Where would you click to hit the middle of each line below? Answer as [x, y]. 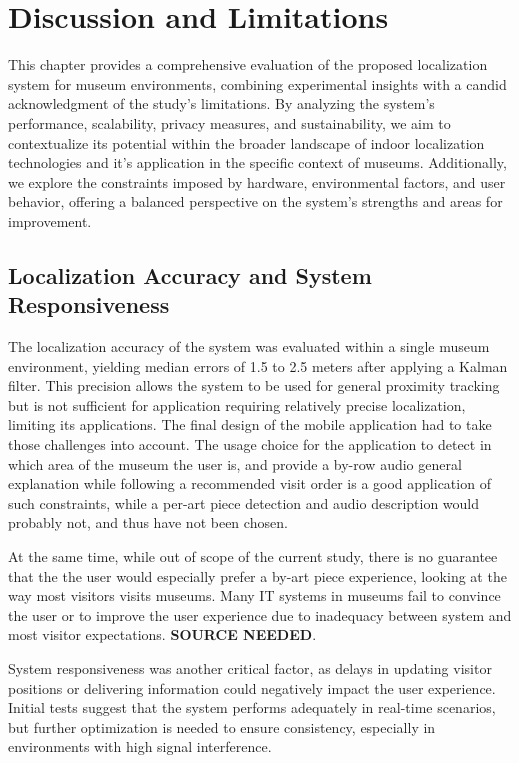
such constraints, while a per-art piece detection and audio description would [244, 502]
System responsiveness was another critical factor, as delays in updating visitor [250, 667]
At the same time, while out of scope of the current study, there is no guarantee [253, 556]
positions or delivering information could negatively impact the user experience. [252, 687]
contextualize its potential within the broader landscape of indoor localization [246, 142]
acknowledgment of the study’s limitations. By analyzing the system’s [221, 103]
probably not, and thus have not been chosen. [148, 522]
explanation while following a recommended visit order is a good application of [249, 483]
